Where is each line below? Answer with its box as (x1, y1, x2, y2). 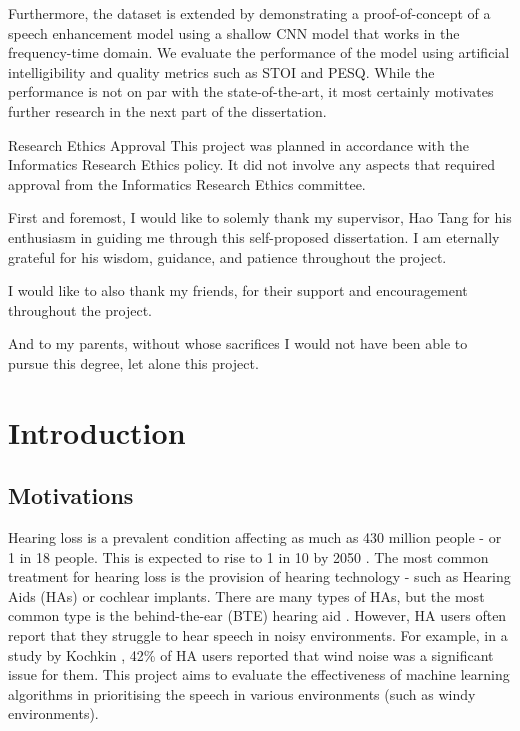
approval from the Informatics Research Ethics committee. (8, 173, 366, 194)
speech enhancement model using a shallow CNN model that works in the (8, 22, 460, 43)
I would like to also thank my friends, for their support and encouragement (8, 280, 468, 301)
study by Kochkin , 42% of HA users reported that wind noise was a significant (8, 644, 494, 665)
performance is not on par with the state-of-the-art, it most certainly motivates (8, 81, 494, 102)
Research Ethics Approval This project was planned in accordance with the (8, 134, 469, 155)
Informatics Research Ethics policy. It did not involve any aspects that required (8, 154, 496, 175)
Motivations (8, 480, 134, 511)
